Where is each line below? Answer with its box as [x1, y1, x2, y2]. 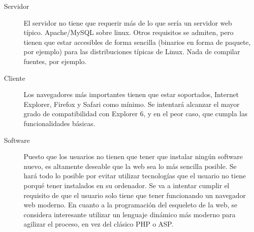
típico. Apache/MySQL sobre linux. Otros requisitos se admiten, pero [24, 27, 234, 37]
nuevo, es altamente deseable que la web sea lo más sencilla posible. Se [24, 161, 237, 171]
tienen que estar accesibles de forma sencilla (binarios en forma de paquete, [24, 36, 251, 47]
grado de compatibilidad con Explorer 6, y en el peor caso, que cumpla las [24, 108, 248, 119]
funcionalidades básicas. [24, 118, 95, 128]
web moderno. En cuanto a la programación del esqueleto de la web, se [24, 199, 238, 210]
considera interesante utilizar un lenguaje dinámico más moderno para [24, 209, 236, 219]
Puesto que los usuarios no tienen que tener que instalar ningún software [24, 151, 243, 162]
